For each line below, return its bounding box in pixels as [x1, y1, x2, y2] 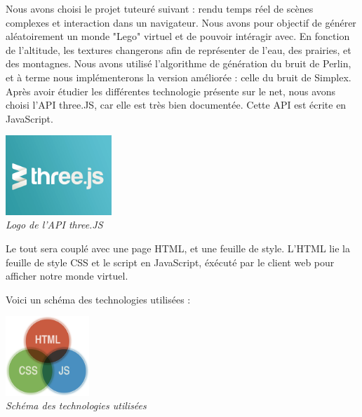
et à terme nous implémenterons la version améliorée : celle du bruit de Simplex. [6, 69, 351, 84]
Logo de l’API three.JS [6, 217, 103, 232]
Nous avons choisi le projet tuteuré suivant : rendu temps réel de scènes [6, 1, 314, 15]
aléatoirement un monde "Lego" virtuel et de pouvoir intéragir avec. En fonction [6, 29, 350, 43]
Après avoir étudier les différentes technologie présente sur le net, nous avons [6, 83, 336, 98]
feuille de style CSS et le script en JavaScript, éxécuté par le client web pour [6, 254, 335, 269]
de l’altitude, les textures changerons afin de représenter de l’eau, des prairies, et [6, 42, 351, 57]
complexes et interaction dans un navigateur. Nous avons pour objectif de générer [6, 15, 356, 29]
